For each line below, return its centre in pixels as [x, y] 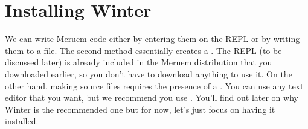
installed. [22, 121]
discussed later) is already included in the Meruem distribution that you [139, 62]
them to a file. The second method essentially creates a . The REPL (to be [143, 50]
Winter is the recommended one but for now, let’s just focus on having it [140, 109]
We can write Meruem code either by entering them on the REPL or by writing [152, 39]
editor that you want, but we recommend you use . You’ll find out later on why [152, 97]
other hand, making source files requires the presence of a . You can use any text [154, 85]
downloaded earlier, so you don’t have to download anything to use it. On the [149, 73]
